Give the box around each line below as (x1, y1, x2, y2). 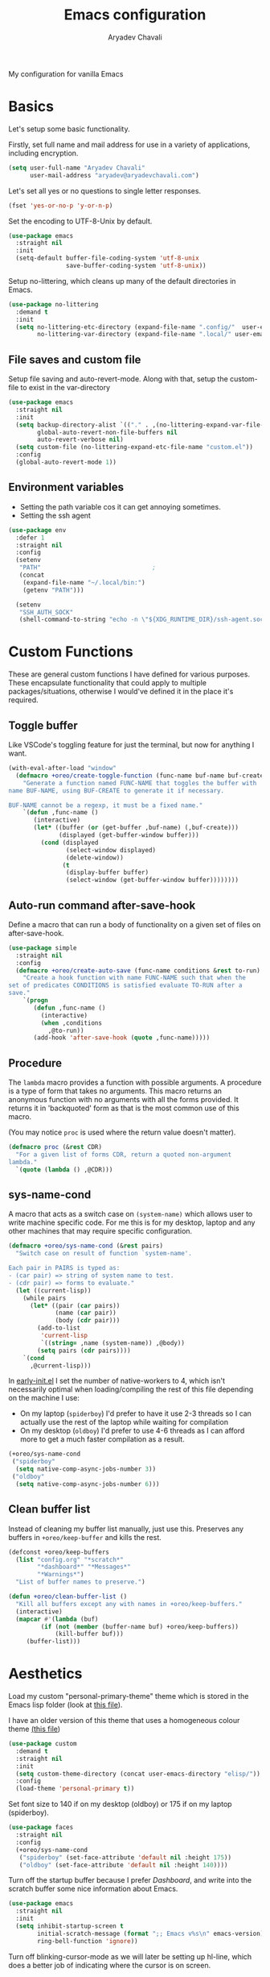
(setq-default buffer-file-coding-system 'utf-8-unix (15, 254, 199, 263)
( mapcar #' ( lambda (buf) (15, 1615, 99, 1623)
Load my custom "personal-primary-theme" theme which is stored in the (8, 1692, 249, 1701)
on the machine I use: (8, 1393, 80, 1403)
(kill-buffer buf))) (55, 1630, 125, 1638)
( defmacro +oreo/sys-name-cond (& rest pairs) (8, 1242, 163, 1251)
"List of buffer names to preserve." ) (15, 1578, 146, 1586)
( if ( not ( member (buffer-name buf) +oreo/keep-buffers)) (40, 1622, 239, 1630)
